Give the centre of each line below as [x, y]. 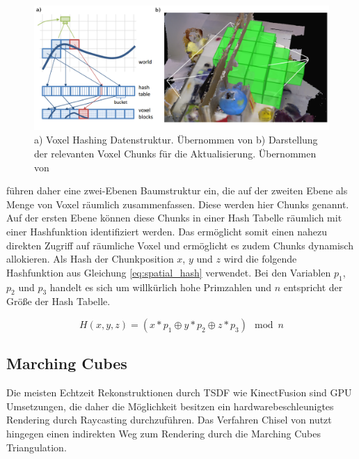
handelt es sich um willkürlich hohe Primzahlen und [160, 287]
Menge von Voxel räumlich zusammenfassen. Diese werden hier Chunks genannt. [178, 204]
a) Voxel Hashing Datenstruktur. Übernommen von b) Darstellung [176, 140]
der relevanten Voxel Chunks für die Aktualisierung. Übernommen [175, 154]
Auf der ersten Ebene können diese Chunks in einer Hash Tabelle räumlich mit [174, 218]
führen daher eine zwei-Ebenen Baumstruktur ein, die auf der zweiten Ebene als [177, 190]
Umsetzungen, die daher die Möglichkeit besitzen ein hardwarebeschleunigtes [170, 406]
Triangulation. [37, 447]
